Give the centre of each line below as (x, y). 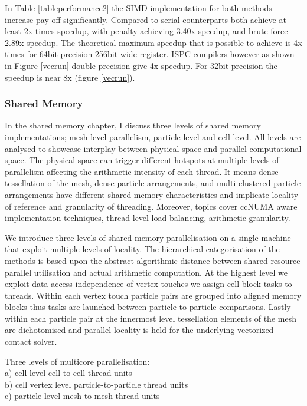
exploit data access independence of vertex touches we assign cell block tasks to (148, 284)
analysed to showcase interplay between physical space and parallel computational (153, 148)
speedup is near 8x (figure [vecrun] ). (70, 77)
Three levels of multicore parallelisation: (77, 361)
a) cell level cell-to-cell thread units (68, 373)
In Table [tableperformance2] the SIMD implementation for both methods (138, 8)
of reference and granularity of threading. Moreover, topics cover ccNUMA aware (151, 206)
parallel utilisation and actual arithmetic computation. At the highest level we (146, 272)
